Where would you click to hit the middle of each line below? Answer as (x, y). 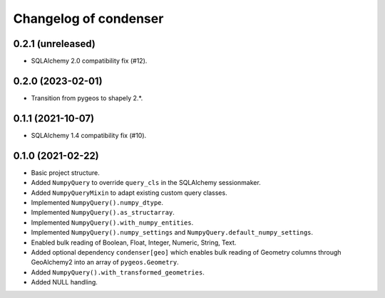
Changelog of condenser (88, 18)
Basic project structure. (65, 172)
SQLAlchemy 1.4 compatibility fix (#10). (89, 135)
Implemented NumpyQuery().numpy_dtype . (97, 202)
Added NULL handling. (64, 282)
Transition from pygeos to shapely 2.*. (87, 98)
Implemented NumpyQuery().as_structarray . (103, 213)
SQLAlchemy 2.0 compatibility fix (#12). (89, 61)
